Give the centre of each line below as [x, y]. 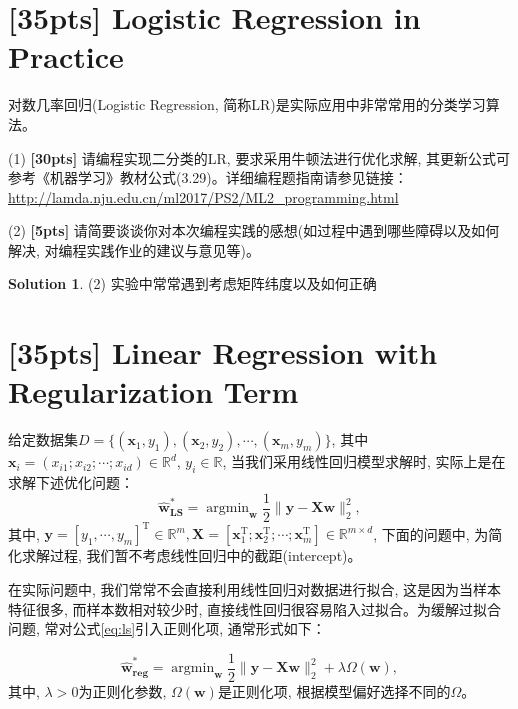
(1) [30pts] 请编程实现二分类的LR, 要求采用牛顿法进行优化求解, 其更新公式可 [259, 157]
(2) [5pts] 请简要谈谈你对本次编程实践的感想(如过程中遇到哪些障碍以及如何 [254, 230]
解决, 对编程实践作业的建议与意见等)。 [134, 249]
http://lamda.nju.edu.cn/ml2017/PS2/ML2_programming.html [203, 196]
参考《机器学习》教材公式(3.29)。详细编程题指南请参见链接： [208, 177]
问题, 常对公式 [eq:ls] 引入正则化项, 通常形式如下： [167, 628]
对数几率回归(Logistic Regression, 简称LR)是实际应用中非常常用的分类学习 [247, 104]
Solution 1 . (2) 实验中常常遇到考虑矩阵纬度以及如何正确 [192, 283]
